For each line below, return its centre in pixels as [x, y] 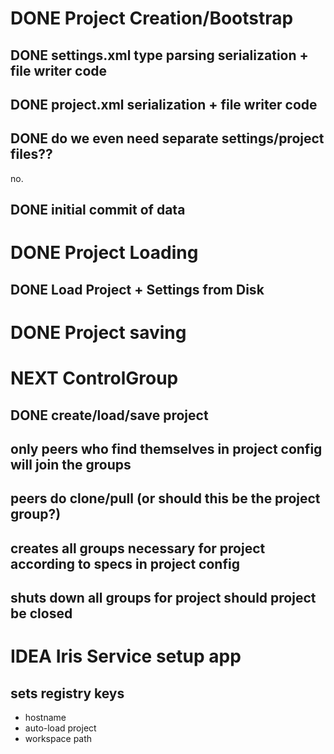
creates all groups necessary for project [138, 548]
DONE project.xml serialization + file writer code [164, 104]
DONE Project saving [98, 332]
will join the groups [71, 464]
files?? [31, 154]
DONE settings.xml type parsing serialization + [159, 55]
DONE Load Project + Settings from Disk [137, 289]
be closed [41, 613]
